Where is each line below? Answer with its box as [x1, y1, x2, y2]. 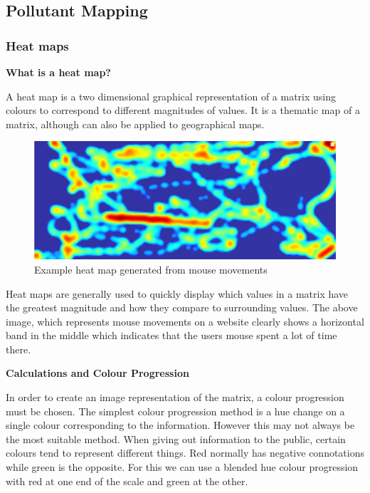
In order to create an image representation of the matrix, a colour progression [6, 390, 344, 405]
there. [6, 341, 31, 356]
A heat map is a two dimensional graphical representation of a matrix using [6, 88, 337, 103]
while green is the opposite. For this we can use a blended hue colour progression [6, 460, 359, 474]
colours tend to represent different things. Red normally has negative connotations [6, 445, 364, 460]
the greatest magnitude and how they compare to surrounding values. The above [6, 300, 358, 315]
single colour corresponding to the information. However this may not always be [6, 417, 355, 432]
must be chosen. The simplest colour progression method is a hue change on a [6, 403, 345, 418]
